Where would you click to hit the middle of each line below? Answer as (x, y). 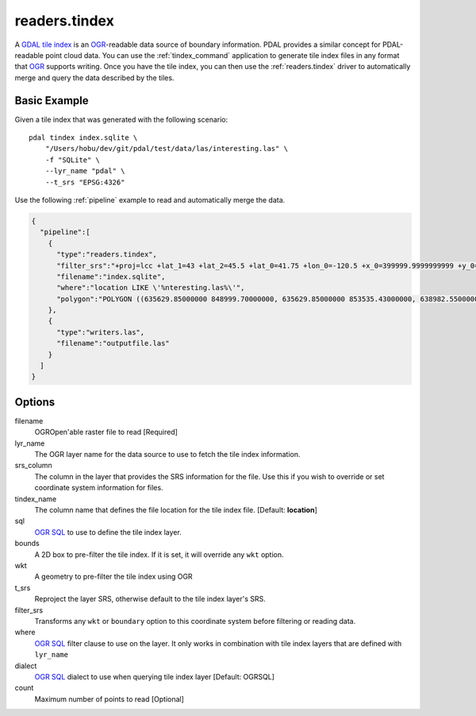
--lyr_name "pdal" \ (85, 171)
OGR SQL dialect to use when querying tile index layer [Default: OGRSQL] (155, 676)
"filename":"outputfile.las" (113, 343)
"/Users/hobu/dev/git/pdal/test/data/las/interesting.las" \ (167, 149)
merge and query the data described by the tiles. (94, 77)
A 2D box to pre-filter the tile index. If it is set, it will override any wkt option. (159, 554)
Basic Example (52, 101)
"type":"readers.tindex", (107, 255)
